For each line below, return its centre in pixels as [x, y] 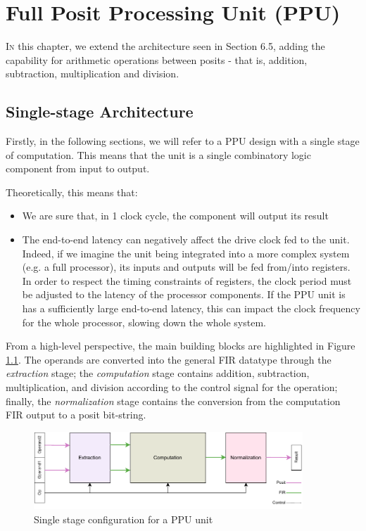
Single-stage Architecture [100, 111]
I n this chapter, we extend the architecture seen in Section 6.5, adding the [165, 46]
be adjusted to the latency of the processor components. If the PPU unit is [184, 294]
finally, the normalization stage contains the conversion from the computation [173, 401]
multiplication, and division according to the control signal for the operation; [172, 387]
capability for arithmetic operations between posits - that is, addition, [157, 59]
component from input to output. [78, 168]
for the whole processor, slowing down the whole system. [144, 322]
